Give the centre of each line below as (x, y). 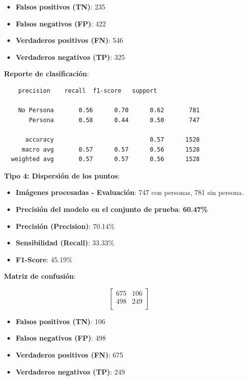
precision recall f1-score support (87, 91)
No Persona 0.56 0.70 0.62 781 (109, 110)
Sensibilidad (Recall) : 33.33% (65, 243)
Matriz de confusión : (40, 276)
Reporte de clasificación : (46, 74)
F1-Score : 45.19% (44, 259)
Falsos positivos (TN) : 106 (60, 321)
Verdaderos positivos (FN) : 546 (69, 40)
